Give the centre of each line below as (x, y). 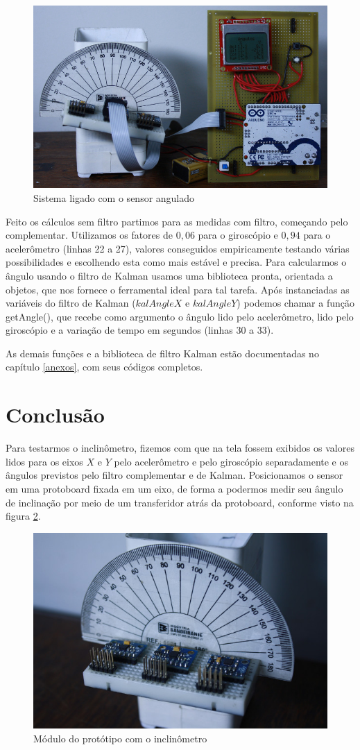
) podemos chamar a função (295, 303)
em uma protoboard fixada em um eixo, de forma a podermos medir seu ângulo (174, 488)
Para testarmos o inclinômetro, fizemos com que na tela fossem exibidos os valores (180, 448)
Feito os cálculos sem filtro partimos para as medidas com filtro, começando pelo (177, 221)
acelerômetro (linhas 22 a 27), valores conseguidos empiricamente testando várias (178, 248)
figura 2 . (23, 516)
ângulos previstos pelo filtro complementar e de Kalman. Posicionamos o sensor (174, 475)
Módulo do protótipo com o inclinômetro (120, 738)
